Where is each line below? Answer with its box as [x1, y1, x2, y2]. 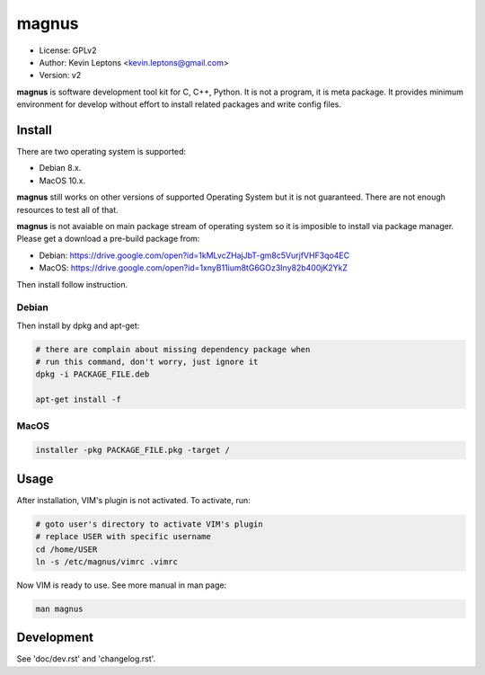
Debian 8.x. [39, 163, 82, 173]
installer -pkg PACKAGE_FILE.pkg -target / [35, 445, 231, 456]
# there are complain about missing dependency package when [35, 344, 311, 354]
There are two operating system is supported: [16, 147, 187, 157]
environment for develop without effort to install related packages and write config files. [16, 99, 341, 110]
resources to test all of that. [16, 204, 119, 215]
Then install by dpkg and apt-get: [16, 320, 140, 331]
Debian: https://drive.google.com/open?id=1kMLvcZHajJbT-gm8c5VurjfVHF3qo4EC [39, 250, 350, 261]
